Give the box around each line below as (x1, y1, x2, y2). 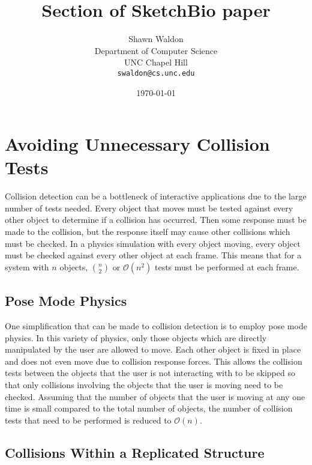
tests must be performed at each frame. (154, 260, 299, 273)
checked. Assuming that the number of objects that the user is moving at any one (5, 390, 305, 403)
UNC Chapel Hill (124, 56, 188, 68)
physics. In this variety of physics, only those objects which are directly (5, 331, 267, 344)
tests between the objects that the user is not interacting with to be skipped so (5, 366, 295, 379)
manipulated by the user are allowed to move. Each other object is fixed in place (5, 343, 301, 356)
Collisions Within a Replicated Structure (5, 443, 265, 461)
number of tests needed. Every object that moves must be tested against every (5, 201, 293, 214)
